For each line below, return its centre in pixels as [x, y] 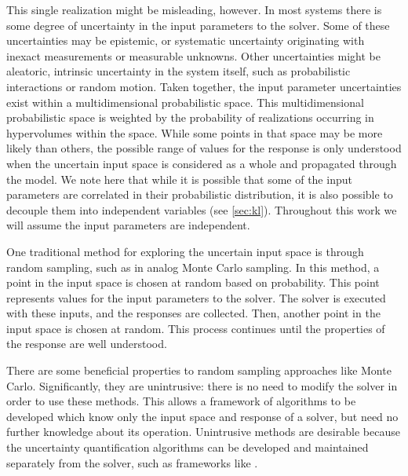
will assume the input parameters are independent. [128, 225]
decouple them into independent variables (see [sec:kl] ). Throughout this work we [202, 209]
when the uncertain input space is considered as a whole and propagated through [202, 163]
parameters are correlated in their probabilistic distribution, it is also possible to [200, 194]
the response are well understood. [87, 344]
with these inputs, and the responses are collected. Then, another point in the [193, 313]
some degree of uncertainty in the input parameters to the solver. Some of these [198, 25]
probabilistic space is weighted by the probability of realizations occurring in [190, 117]
